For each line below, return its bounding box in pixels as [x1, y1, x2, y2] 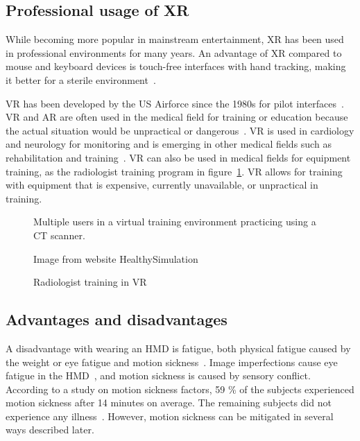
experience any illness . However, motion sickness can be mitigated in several [6, 408, 334, 423]
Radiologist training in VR [33, 275, 147, 289]
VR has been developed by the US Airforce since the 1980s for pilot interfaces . [6, 96, 344, 110]
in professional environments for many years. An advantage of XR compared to [6, 45, 342, 60]
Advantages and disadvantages [6, 309, 228, 330]
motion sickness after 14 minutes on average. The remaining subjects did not [6, 395, 332, 410]
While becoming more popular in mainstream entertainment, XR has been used [6, 32, 344, 46]
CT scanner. [33, 227, 85, 242]
